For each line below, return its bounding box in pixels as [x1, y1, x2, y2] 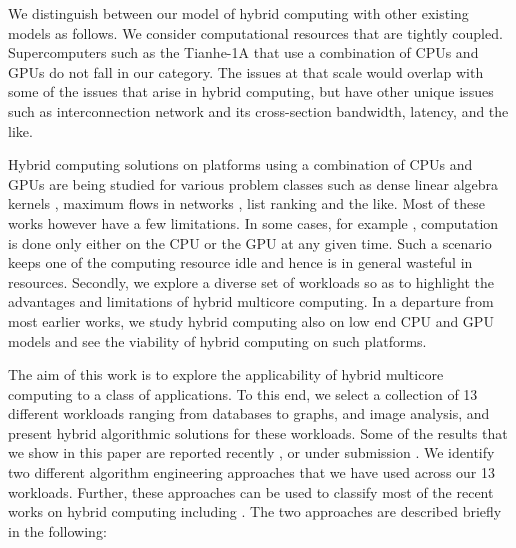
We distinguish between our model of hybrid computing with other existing [8, 3, 469, 23]
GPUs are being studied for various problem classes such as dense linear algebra [8, 173, 499, 194]
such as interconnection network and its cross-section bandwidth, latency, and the [8, 100, 509, 121]
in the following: [8, 520, 107, 541]
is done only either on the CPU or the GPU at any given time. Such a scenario [8, 232, 492, 253]
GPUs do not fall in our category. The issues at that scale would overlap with [8, 61, 484, 82]
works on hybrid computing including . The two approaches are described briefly [8, 501, 502, 522]
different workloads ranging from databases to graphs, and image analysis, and [8, 403, 490, 424]
